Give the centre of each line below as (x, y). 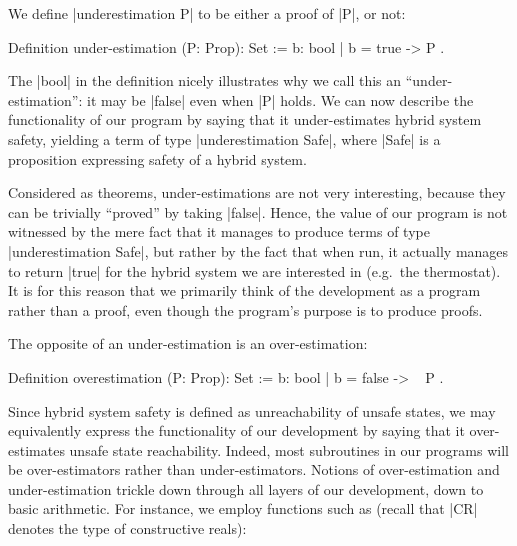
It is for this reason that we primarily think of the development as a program (244, 290)
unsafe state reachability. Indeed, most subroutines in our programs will (289, 449)
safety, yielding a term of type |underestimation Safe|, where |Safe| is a (224, 138)
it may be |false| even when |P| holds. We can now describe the (280, 99)
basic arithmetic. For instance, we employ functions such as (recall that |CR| (243, 508)
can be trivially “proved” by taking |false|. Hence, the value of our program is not (258, 211)
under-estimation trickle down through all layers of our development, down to (246, 488)
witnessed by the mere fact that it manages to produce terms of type (219, 231)
